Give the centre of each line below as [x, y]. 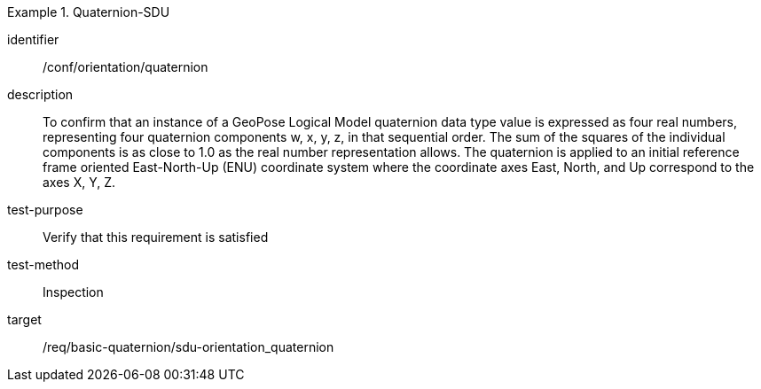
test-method [43, 265]
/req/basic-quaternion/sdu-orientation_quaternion [188, 347]
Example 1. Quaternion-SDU [89, 12]
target [24, 319]
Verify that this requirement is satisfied [156, 237]
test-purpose [45, 210]
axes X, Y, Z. [79, 182]
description [40, 94]
